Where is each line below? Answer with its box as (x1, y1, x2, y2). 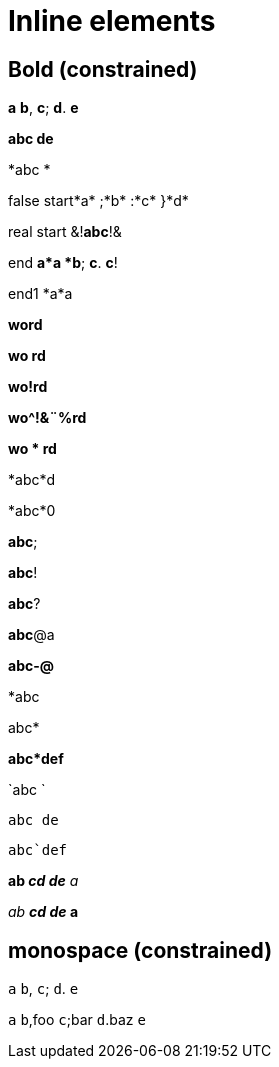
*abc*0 (8, 502, 56, 520)
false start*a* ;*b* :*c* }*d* (8, 192, 189, 210)
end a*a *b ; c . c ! (8, 254, 118, 272)
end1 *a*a (8, 285, 73, 303)
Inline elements (8, 4, 216, 38)
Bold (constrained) (8, 56, 198, 82)
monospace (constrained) (8, 937, 273, 963)
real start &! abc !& (8, 223, 122, 241)
